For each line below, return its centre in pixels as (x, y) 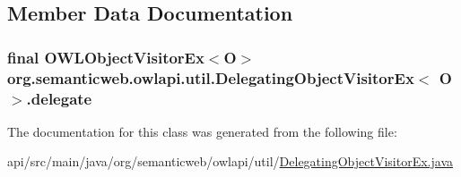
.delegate (59, 98)
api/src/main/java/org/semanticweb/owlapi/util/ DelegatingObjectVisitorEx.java (230, 161)
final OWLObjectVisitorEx (106, 57)
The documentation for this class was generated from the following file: (202, 131)
